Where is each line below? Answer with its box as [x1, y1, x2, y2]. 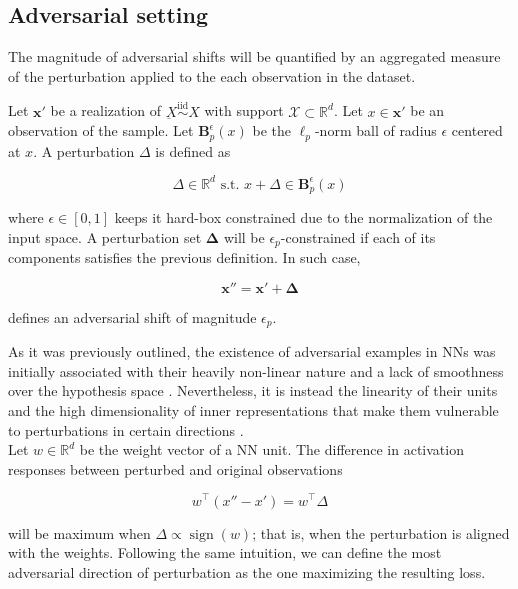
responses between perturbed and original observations [8, 458, 343, 479]
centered [451, 120, 503, 141]
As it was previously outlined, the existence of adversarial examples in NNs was [8, 341, 496, 362]
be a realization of [50, 100, 162, 121]
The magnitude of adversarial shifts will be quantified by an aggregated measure [8, 46, 501, 67]
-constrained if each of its [280, 226, 436, 247]
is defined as [155, 140, 231, 161]
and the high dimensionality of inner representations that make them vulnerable [8, 400, 499, 421]
